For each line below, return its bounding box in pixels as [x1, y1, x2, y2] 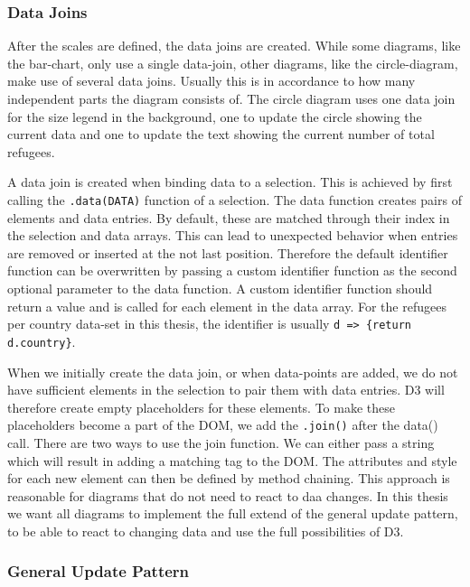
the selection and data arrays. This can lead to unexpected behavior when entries [7, 226, 458, 245]
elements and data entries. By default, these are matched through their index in [7, 208, 450, 227]
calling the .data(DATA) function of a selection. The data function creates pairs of [7, 190, 462, 209]
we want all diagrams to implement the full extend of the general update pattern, [7, 504, 458, 523]
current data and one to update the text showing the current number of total [7, 125, 435, 144]
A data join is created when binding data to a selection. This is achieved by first [7, 172, 453, 191]
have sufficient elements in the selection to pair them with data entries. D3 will [7, 380, 445, 399]
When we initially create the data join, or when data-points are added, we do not [7, 362, 458, 381]
